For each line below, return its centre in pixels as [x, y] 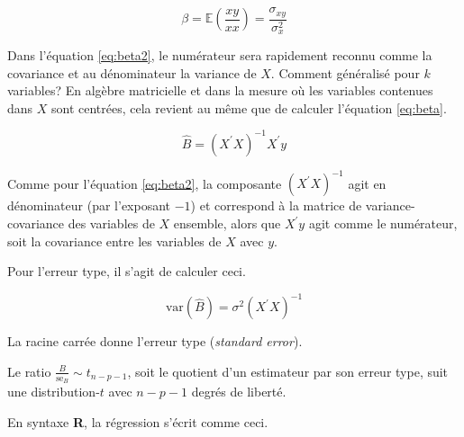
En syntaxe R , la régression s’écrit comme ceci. [138, 421]
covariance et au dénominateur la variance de [132, 72]
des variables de [111, 223]
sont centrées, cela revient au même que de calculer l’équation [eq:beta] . [249, 107]
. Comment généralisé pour [345, 72]
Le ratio [29, 371]
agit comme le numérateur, [383, 223]
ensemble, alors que [227, 223]
